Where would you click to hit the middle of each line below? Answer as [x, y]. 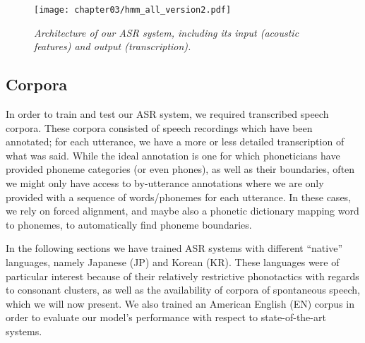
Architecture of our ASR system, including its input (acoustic [167, 32]
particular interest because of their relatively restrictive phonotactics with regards [182, 276]
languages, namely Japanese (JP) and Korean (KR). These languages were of [173, 261]
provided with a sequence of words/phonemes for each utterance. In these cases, [179, 197]
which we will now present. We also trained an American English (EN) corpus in [180, 303]
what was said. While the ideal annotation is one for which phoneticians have [173, 155]
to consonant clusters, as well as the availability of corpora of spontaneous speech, [183, 290]
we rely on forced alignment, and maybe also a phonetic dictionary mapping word [182, 211]
